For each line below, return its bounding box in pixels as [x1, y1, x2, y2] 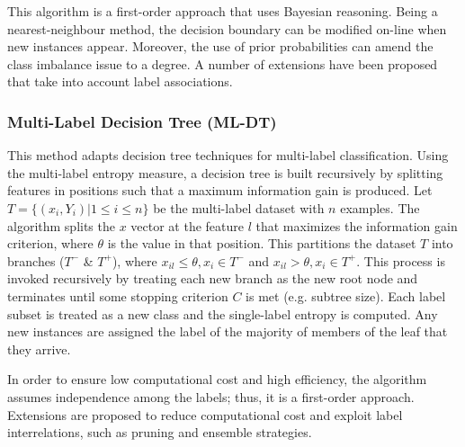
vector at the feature [130, 216, 245, 235]
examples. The [340, 198, 420, 217]
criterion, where [7, 234, 94, 253]
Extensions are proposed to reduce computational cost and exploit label [7, 405, 403, 424]
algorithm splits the [7, 216, 115, 235]
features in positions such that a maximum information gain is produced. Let [7, 181, 433, 200]
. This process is [356, 251, 445, 270]
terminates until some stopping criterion [7, 286, 228, 305]
